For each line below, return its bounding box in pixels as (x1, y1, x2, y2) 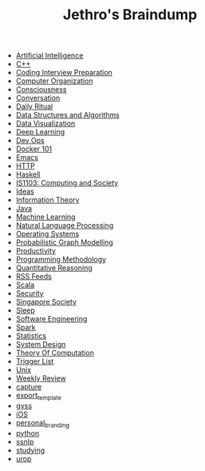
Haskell (15, 170, 41, 179)
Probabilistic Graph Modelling (15, 237, 113, 247)
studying (15, 445, 45, 455)
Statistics (15, 331, 47, 341)
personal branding (15, 417, 70, 429)
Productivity (15, 246, 56, 256)
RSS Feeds (15, 272, 52, 281)
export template (15, 390, 62, 401)
